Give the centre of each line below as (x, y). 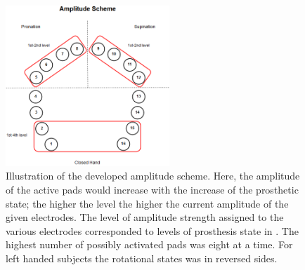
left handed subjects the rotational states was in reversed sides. (142, 258)
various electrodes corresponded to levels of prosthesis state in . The (152, 230)
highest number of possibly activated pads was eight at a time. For (149, 244)
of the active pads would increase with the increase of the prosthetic (152, 189)
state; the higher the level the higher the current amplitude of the (147, 203)
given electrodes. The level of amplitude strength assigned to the (145, 217)
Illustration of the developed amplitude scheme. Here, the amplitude (153, 176)
